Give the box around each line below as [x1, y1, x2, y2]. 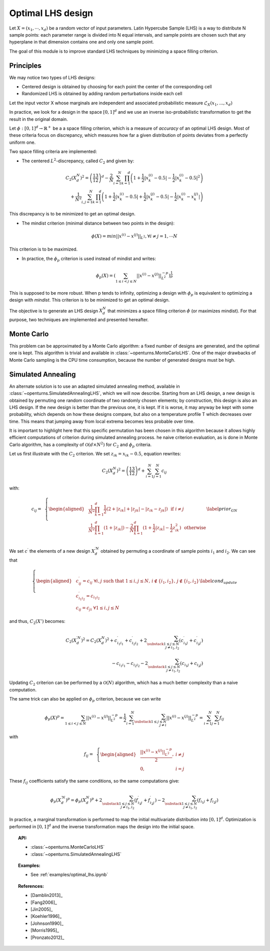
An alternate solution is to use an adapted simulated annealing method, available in [9, 383, 180, 389]
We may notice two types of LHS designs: [9, 74, 96, 80]
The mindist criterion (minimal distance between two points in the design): [21, 220, 175, 226]
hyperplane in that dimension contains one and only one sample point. [9, 39, 154, 45]
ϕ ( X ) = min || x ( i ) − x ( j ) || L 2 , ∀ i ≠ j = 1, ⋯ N [91, 232, 177, 240]
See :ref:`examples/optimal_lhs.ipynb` [30, 872, 108, 878]
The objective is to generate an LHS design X [9, 308, 103, 314]
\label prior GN [206, 506, 237, 513]
